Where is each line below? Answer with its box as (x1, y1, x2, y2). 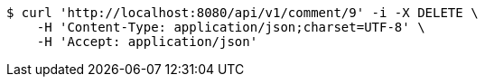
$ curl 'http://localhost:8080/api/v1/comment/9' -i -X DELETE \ (6, 5, 479, 20)
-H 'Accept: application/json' (36, 34, 258, 49)
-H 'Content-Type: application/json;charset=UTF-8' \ (36, 20, 425, 34)
